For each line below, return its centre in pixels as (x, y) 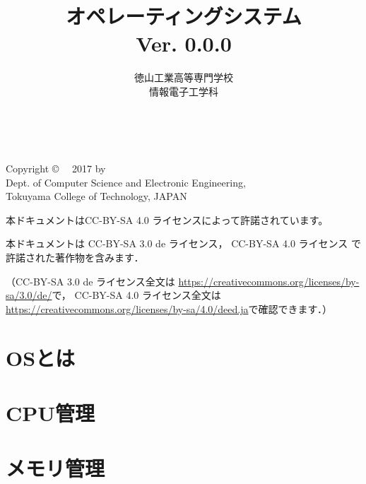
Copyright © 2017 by (56, 169)
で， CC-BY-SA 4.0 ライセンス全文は (136, 295)
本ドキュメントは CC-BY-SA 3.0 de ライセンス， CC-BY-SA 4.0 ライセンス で (183, 243)
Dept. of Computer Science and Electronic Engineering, (126, 182)
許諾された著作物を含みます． (75, 258)
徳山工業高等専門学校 (184, 77)
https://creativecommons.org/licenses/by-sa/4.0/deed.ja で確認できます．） (169, 308)
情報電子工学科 (184, 91)
